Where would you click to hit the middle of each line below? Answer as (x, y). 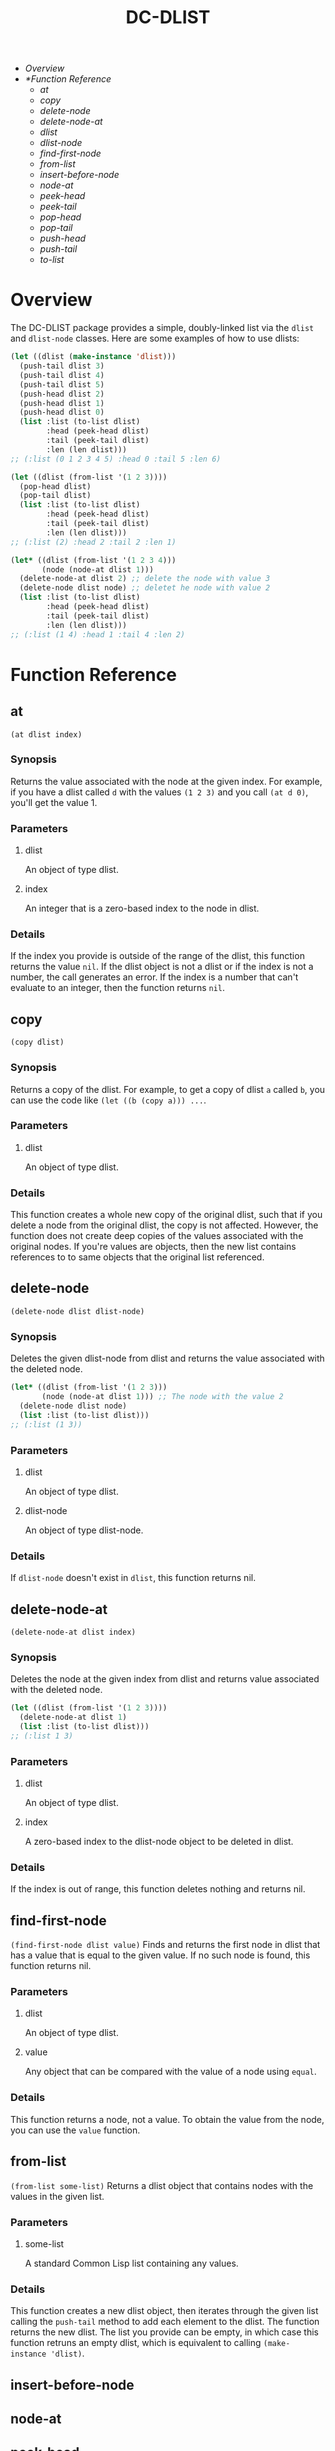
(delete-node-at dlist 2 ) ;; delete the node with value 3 (145, 579)
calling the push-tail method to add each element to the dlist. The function (165, 2322)
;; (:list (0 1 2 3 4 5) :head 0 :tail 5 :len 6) (116, 459)
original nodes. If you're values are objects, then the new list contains (153, 1247)
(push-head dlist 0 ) (62, 412)
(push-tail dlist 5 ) (62, 384)
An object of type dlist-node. (84, 1530)
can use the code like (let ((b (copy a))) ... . (108, 1100)
